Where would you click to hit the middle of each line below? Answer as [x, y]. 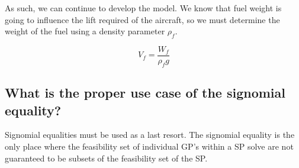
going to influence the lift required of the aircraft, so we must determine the [142, 19]
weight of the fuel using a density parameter [85, 31]
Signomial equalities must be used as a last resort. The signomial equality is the [150, 135]
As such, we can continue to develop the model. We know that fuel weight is [143, 8]
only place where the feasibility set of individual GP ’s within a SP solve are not [149, 146]
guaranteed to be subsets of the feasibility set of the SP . [106, 158]
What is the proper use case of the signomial [145, 93]
